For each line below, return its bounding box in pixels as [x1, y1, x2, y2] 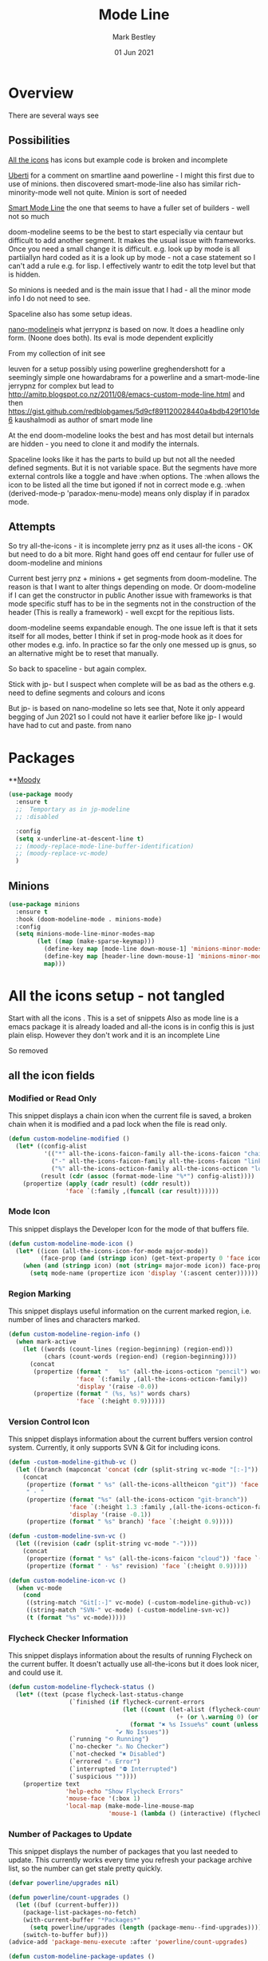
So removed [8, 1045, 49, 1055]
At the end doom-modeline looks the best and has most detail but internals [8, 430, 254, 440]
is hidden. [8, 270, 41, 279]
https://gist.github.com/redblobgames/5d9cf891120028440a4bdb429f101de [8, 406, 260, 416]
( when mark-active [15, 1338, 77, 1346]
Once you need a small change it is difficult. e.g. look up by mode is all [8, 244, 240, 254]
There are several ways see [8, 110, 100, 120]
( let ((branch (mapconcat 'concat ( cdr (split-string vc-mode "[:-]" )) [15, 1466, 259, 1474]
